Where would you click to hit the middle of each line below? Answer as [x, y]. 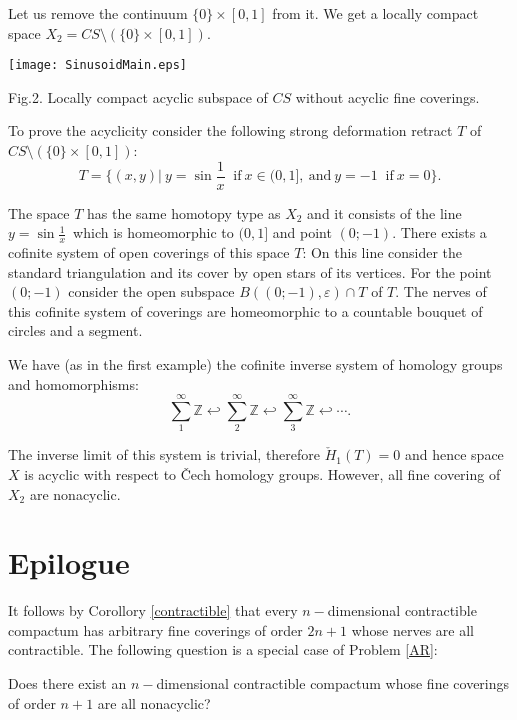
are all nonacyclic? [154, 702]
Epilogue [69, 562]
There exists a [443, 232]
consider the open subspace [151, 291]
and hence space [454, 454]
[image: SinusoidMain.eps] [97, 65]
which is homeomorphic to [153, 232]
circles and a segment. [75, 330]
